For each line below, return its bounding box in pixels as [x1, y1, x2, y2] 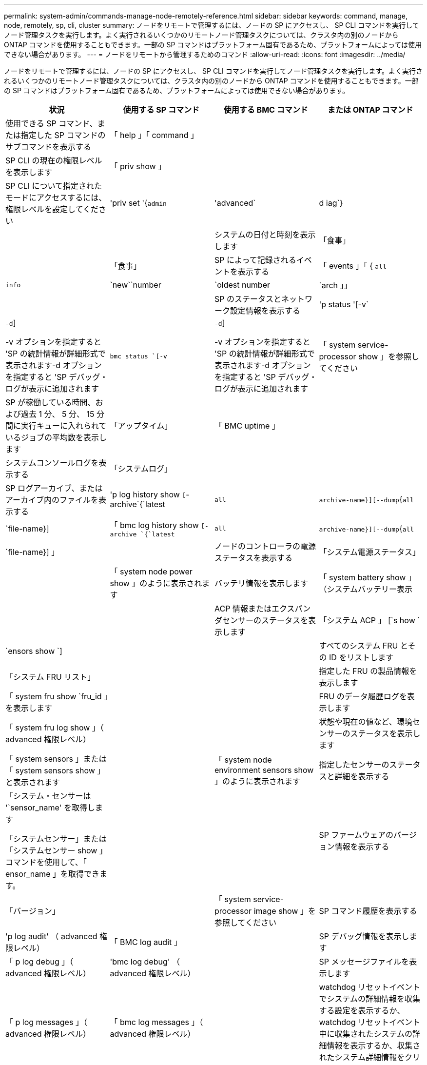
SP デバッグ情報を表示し [319, 931, 409, 941]
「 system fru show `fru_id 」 [5, 691, 108, 701]
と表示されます [5, 777, 60, 787]
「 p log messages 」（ [5, 1017, 87, 1027]
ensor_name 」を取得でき [5, 869, 99, 879]
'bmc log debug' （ [110, 957, 180, 966]
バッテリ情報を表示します [214, 578, 309, 588]
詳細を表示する [334, 771, 389, 781]
